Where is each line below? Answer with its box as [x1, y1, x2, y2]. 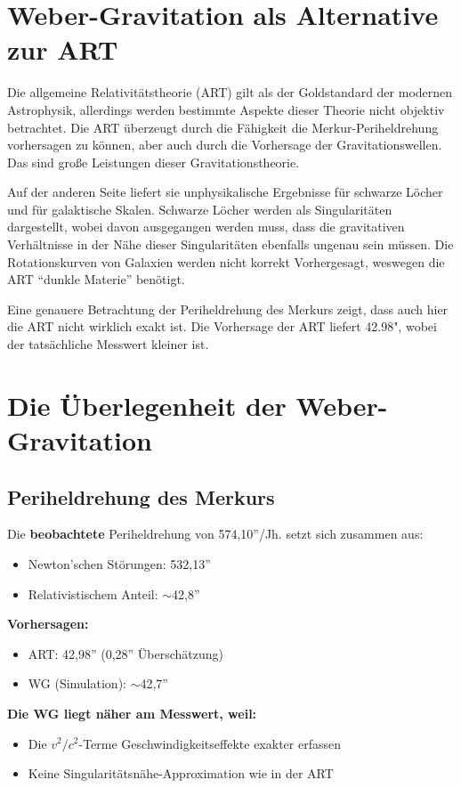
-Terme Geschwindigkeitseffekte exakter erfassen [78, 734, 341, 752]
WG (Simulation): [28, 674, 126, 693]
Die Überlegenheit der [7, 386, 287, 423]
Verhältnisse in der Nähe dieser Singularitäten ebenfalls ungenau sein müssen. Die [7, 235, 454, 254]
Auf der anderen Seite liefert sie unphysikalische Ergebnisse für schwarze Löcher [7, 183, 443, 201]
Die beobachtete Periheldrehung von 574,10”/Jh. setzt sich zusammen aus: [7, 524, 424, 543]
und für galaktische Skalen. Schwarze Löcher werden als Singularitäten [7, 199, 392, 218]
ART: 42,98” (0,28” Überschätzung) [28, 644, 224, 662]
